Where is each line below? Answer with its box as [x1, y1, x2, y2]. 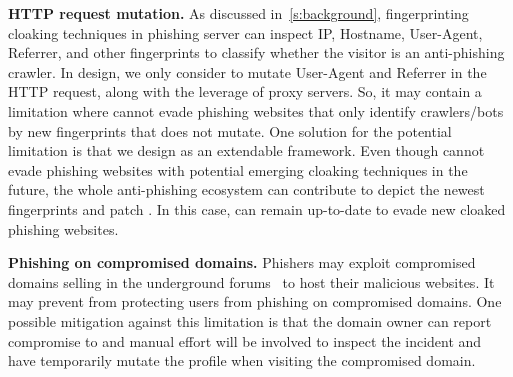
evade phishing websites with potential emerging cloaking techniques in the [8, 159, 468, 180]
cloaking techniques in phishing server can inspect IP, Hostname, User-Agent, [8, 22, 483, 43]
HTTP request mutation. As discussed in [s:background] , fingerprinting [8, 3, 469, 23]
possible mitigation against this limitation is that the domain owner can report [8, 310, 492, 331]
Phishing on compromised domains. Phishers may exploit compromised [8, 252, 476, 273]
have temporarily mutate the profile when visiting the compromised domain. [8, 350, 476, 371]
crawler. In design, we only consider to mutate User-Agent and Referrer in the [8, 61, 487, 82]
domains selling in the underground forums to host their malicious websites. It [8, 271, 495, 292]
